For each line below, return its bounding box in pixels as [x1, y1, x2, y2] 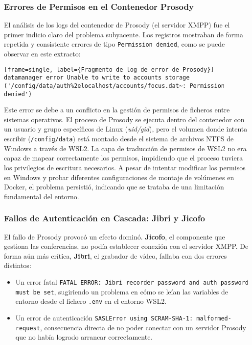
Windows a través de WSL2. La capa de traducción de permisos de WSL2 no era [4, 143, 247, 153]
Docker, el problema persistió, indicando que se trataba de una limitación [4, 182, 224, 192]
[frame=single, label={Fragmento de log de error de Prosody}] [4, 66, 214, 73]
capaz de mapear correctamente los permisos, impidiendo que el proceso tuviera [4, 153, 243, 163]
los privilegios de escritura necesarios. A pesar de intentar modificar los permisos [4, 162, 246, 172]
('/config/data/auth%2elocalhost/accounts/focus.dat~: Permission [4, 82, 225, 89]
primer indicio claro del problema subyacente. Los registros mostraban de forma [4, 29, 243, 39]
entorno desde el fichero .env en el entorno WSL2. [15, 296, 167, 306]
